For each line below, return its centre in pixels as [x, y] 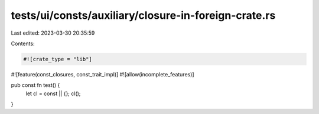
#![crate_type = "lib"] [58, 59]
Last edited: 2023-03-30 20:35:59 [53, 33]
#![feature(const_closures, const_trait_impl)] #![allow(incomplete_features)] [102, 74]
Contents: [23, 43]
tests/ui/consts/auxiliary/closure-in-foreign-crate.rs [143, 15]
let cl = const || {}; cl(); [53, 93]
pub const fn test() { [35, 85]
